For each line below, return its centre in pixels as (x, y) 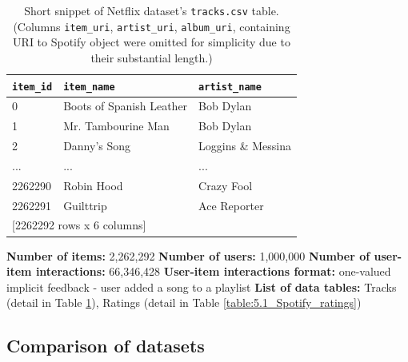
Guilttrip (85, 205)
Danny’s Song (97, 146)
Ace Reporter (231, 205)
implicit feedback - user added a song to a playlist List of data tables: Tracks (202, 286)
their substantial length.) (152, 57)
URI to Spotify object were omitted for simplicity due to (152, 42)
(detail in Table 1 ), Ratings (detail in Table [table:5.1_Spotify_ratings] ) (184, 302)
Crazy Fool (226, 185)
